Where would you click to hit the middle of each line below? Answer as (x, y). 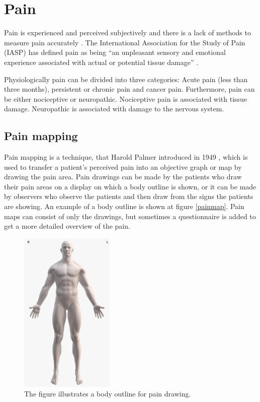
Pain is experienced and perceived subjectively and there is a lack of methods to (127, 32)
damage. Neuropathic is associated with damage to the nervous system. (114, 109)
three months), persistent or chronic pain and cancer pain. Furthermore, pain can (129, 89)
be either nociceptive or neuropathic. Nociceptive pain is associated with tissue (126, 98)
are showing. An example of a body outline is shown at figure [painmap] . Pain (124, 206)
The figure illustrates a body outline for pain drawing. (108, 394)
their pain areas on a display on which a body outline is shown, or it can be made (130, 186)
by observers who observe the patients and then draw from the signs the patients (129, 196)
